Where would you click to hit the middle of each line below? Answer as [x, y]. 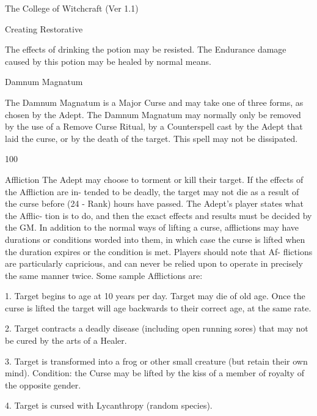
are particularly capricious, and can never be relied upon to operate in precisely [154, 263]
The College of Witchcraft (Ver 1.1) [72, 8]
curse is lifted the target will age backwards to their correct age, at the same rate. [158, 307]
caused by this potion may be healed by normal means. [108, 61]
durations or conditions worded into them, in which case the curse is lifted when [155, 239]
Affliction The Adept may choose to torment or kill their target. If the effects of [154, 179]
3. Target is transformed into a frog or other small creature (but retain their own [156, 361]
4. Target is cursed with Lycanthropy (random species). [109, 405]
